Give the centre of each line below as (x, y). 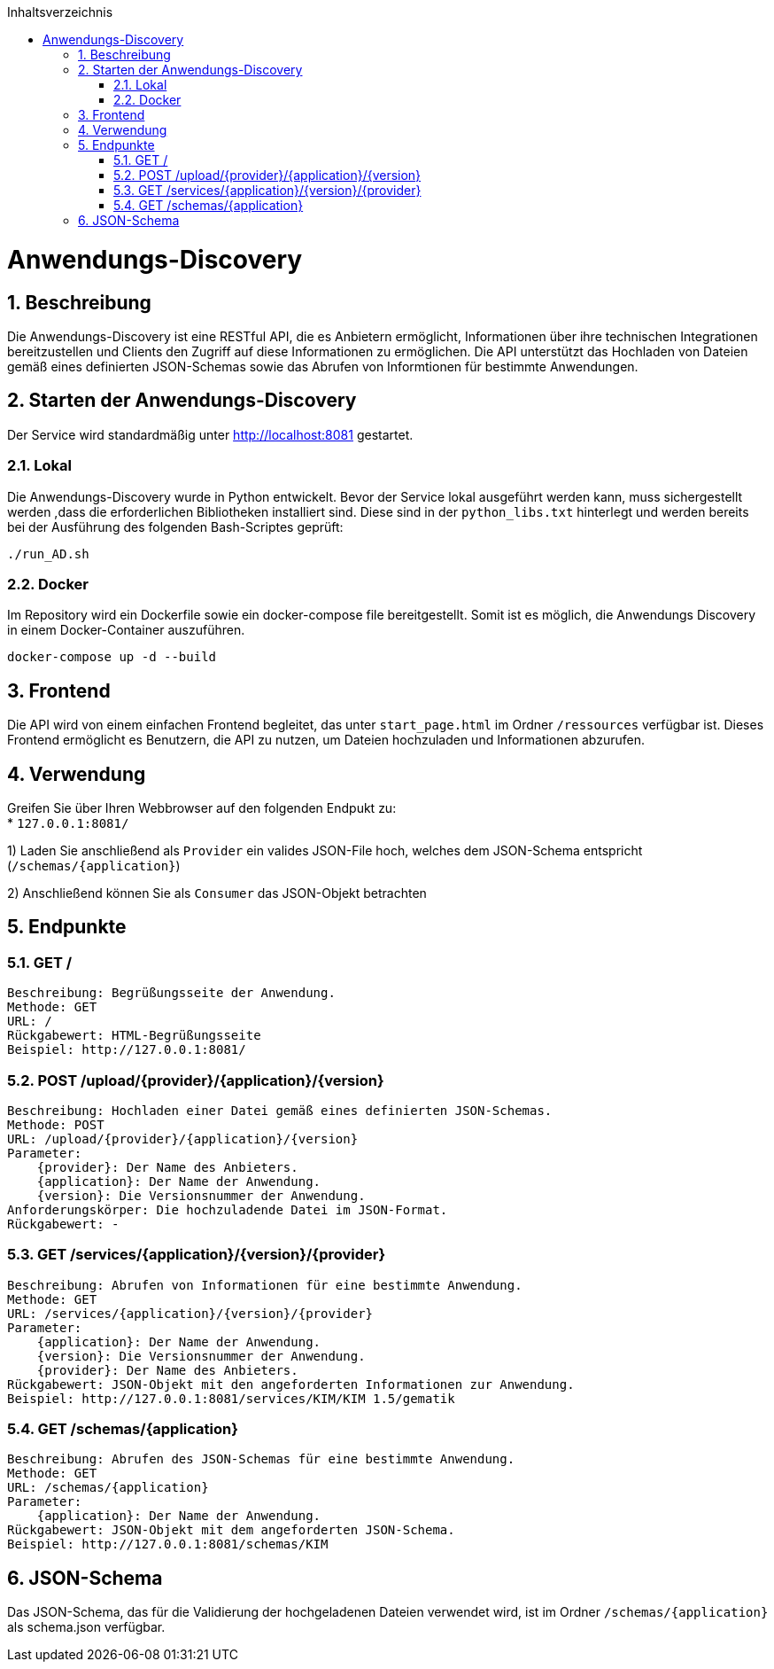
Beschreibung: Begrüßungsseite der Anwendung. (171, 993)
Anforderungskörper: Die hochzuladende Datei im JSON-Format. (228, 1209)
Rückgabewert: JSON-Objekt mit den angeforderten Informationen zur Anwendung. (291, 1384)
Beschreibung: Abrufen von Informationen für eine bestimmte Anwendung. (265, 1285)
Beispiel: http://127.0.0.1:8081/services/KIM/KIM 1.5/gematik (231, 1398)
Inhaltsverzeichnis (60, 12)
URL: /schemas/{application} (108, 1488)
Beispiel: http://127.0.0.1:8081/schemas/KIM (168, 1544)
